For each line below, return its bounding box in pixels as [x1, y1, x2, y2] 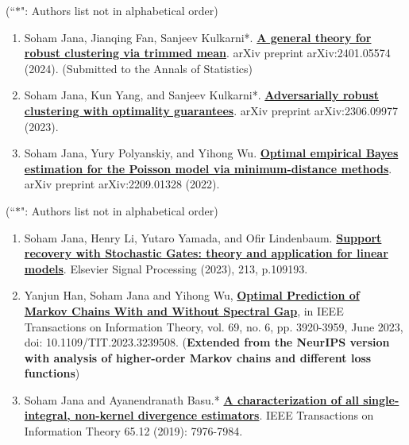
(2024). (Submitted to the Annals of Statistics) [24, 60, 253, 76]
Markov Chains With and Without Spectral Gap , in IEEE [24, 302, 344, 319]
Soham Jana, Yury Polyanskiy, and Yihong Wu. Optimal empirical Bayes [24, 145, 399, 161]
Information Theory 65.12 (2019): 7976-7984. [24, 423, 243, 439]
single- [363, 391, 399, 408]
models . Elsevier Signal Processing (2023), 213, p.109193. [24, 260, 308, 277]
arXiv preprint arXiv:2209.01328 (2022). [24, 176, 220, 192]
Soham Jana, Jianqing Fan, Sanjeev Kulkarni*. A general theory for [24, 29, 372, 45]
